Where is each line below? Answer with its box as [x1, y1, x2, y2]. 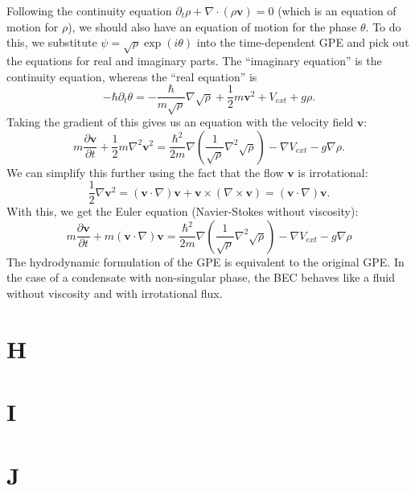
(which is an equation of [277, 2, 397, 19]
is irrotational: [298, 163, 368, 180]
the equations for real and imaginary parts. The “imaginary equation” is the [6, 52, 382, 68]
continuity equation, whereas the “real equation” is [6, 68, 257, 85]
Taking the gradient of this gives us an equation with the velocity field [6, 113, 354, 130]
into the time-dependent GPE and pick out [196, 34, 409, 51]
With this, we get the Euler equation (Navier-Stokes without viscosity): [6, 203, 359, 220]
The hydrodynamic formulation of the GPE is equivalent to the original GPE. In [6, 253, 405, 270]
